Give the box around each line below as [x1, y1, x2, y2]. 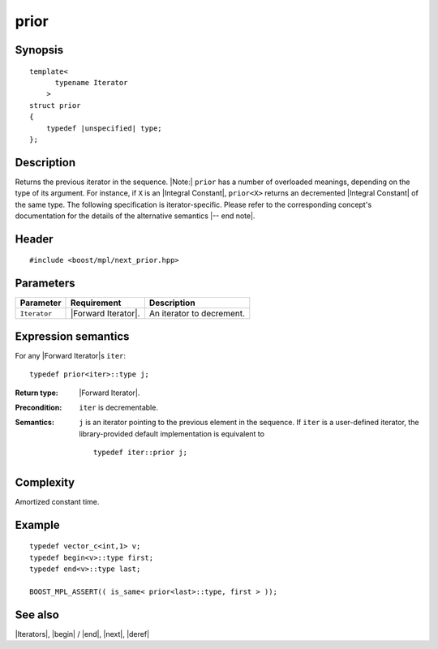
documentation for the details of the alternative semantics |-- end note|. [15, 211, 255, 221]
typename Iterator [54, 78, 128, 87]
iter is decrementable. [79, 402, 158, 412]
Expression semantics [15, 329, 130, 343]
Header [15, 232, 54, 246]
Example [15, 518, 60, 531]
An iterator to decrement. [148, 308, 246, 320]
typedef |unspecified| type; [45, 123, 162, 133]
